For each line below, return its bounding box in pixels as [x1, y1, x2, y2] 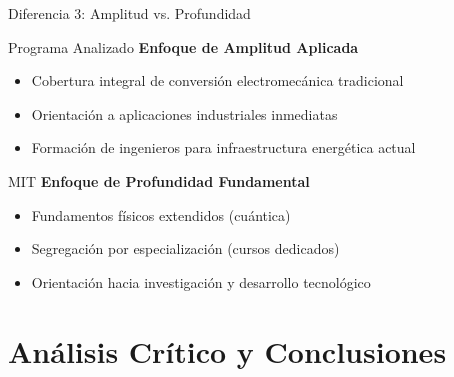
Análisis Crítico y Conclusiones [8, 330, 447, 371]
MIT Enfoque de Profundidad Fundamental [8, 170, 310, 191]
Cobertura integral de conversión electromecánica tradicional [31, 70, 404, 91]
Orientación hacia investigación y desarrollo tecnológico [31, 271, 371, 292]
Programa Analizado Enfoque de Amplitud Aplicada [8, 36, 359, 57]
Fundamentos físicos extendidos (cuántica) [31, 204, 291, 225]
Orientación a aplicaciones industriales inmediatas [31, 103, 338, 124]
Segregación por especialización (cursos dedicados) [31, 238, 340, 259]
